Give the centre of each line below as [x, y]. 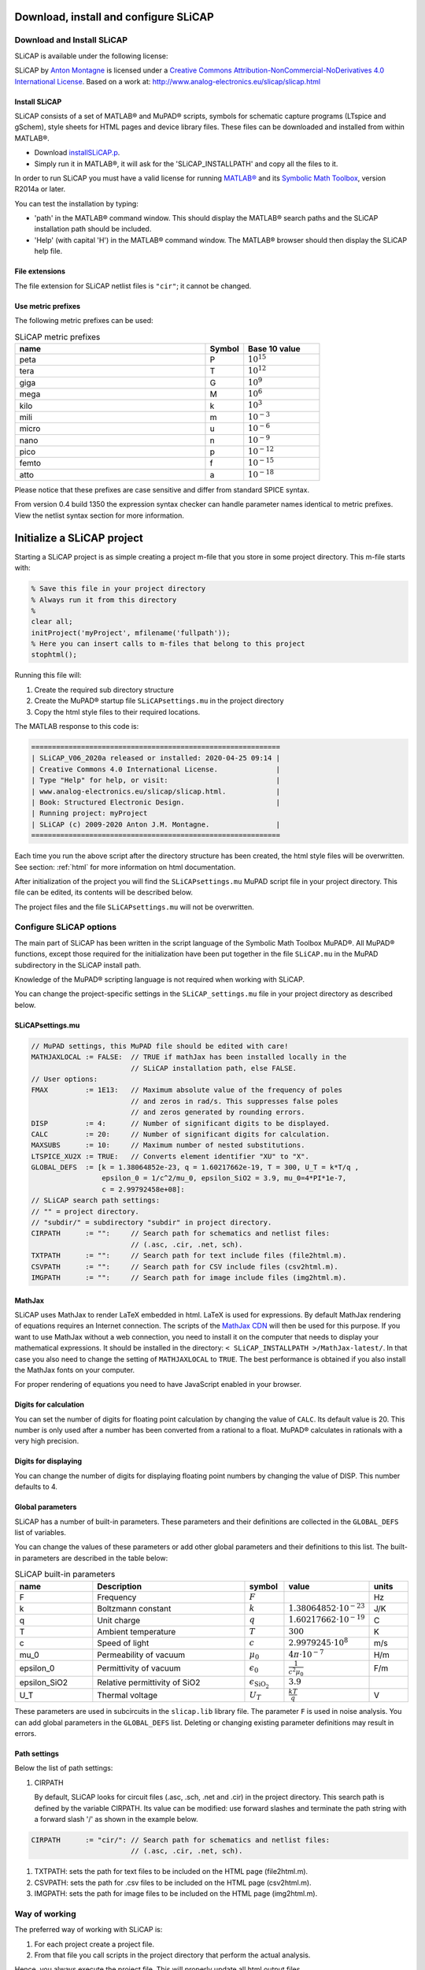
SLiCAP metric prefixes [57, 336]
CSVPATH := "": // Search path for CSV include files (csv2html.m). [185, 1266]
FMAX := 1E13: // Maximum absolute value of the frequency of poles [187, 1090]
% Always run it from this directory [104, 600]
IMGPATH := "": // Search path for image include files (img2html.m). [189, 1277]
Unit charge [119, 1620]
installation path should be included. [93, 229]
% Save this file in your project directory [118, 589]
